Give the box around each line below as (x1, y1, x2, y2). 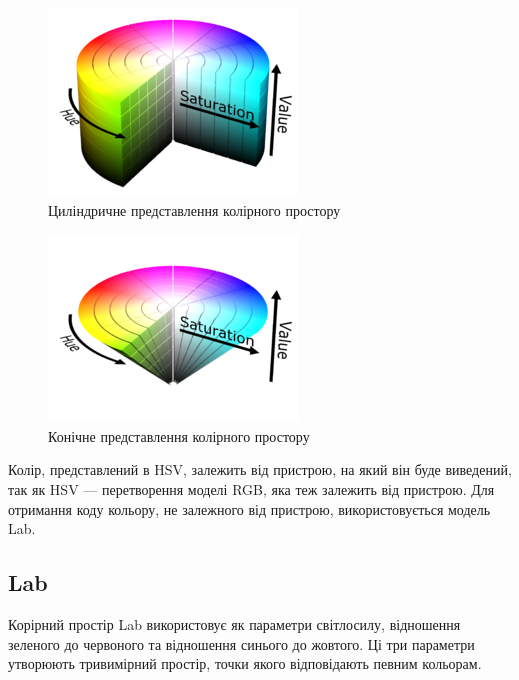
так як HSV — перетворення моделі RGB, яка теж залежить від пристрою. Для (8, 478, 495, 499)
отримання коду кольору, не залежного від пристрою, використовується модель (8, 498, 491, 519)
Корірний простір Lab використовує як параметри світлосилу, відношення (8, 613, 461, 634)
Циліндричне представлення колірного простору (48, 199, 341, 220)
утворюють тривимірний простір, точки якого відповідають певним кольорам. (8, 653, 482, 674)
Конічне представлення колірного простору (48, 425, 310, 446)
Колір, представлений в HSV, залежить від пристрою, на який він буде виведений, (8, 459, 512, 480)
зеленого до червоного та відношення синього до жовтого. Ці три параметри (8, 633, 475, 654)
